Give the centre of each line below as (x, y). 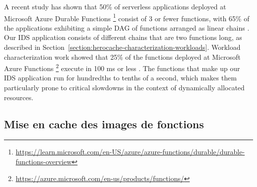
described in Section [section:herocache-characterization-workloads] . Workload (122, 47)
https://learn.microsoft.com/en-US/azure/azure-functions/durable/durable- (130, 152)
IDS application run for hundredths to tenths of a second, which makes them (120, 78)
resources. (19, 97)
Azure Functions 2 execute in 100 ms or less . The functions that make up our (122, 67)
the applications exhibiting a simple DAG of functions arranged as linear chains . (127, 27)
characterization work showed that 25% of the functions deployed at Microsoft (122, 56)
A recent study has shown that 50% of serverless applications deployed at (115, 6)
